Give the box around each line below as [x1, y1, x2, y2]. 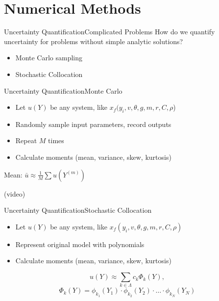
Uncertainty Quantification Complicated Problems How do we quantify [4, 26, 215, 37]
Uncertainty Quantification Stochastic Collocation [4, 205, 152, 215]
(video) [4, 188, 25, 199]
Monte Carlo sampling [15, 52, 83, 63]
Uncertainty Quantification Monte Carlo [4, 85, 122, 96]
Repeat [15, 135, 37, 146]
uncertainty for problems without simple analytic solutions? [4, 36, 183, 46]
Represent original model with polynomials [15, 239, 145, 249]
